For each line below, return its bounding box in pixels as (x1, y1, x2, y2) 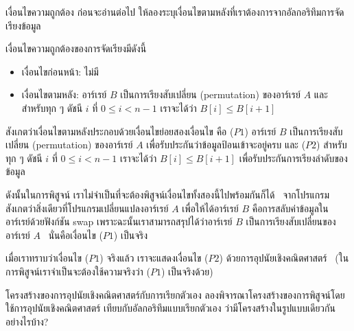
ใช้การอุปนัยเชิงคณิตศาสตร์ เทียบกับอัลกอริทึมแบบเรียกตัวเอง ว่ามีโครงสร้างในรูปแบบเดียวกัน (5, 301, 335, 315)
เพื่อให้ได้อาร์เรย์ (182, 201, 239, 215)
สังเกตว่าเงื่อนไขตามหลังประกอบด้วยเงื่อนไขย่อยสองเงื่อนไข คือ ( (5, 124, 234, 138)
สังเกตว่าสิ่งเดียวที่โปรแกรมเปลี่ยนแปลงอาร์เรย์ (5, 201, 169, 215)
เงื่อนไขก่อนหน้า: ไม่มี (21, 64, 99, 78)
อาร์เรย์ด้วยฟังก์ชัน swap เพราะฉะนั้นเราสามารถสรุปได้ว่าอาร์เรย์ (5, 214, 233, 229)
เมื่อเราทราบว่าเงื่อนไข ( (5, 251, 89, 265)
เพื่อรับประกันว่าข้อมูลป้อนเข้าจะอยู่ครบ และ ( (146, 137, 306, 152)
